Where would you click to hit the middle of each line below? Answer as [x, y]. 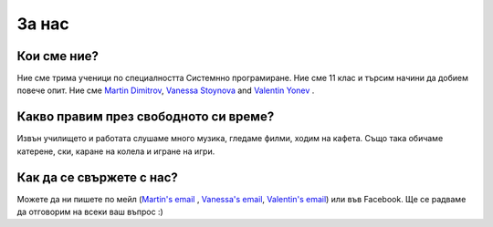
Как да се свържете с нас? [97, 177]
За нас [43, 24]
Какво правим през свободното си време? [146, 117]
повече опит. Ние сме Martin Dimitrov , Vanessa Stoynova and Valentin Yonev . [166, 90]
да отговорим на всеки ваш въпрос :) [90, 212]
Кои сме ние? [58, 56]
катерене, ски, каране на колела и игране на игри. [116, 151]
